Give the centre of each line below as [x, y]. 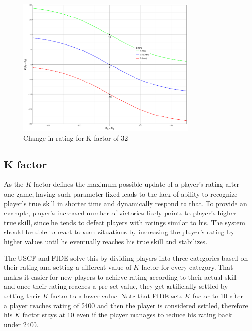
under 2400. [21, 324]
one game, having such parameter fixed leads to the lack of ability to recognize [121, 193]
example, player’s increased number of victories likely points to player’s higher [120, 213]
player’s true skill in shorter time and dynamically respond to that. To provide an [126, 203]
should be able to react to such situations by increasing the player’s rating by [119, 232]
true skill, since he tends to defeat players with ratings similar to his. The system [125, 222]
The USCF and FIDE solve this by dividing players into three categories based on [126, 257]
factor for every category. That [187, 267]
